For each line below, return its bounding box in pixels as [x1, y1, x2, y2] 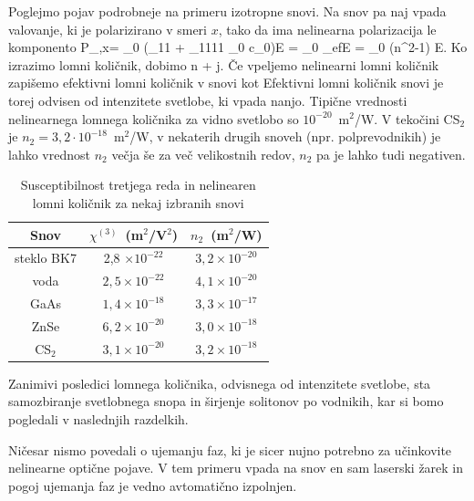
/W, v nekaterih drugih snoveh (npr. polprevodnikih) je [129, 127, 441, 146]
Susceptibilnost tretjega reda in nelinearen [20, 175, 256, 194]
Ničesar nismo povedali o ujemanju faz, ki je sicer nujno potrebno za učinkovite [8, 440, 452, 459]
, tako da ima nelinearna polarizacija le [218, 19, 437, 38]
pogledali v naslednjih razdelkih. [8, 410, 189, 429]
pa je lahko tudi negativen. [316, 144, 466, 163]
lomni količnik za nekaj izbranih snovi [32, 193, 244, 212]
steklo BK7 [15, 248, 77, 267]
